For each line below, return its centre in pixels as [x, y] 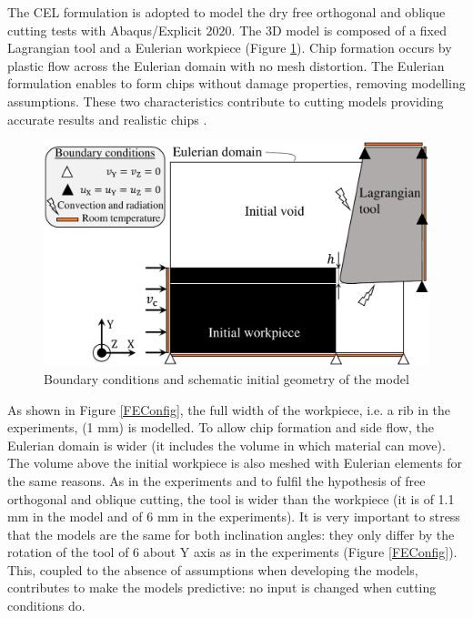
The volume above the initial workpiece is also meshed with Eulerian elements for [235, 463]
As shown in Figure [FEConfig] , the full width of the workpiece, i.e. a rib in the [229, 409]
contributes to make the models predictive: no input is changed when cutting [222, 588]
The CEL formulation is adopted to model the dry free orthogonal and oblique [226, 12]
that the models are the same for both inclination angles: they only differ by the [231, 534]
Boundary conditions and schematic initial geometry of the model [226, 378]
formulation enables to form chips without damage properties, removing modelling [236, 83]
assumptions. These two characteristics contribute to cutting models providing [226, 101]
